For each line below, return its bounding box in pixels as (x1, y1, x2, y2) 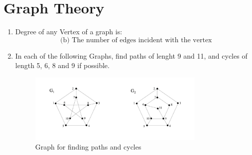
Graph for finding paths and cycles (35, 142, 141, 152)
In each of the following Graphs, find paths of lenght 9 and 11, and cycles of (15, 50, 248, 61)
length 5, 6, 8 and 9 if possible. (15, 60, 110, 71)
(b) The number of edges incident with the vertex (60, 36, 212, 44)
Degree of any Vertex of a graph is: (15, 26, 123, 37)
